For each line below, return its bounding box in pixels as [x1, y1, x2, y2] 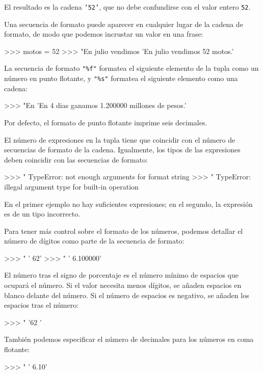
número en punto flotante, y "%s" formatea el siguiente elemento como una [4, 73, 238, 84]
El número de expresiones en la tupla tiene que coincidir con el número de [4, 134, 235, 145]
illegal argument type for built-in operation [4, 181, 139, 192]
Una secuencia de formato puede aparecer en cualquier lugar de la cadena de [4, 18, 243, 29]
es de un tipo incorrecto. [4, 208, 81, 219]
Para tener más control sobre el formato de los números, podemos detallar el [4, 225, 243, 236]
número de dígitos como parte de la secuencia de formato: [4, 235, 185, 246]
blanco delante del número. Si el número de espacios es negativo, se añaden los [4, 289, 249, 300]
